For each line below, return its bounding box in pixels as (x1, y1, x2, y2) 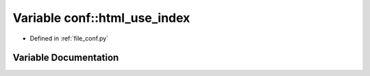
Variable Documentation (12, 52, 119, 64)
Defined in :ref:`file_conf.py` (29, 34, 109, 42)
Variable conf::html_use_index (12, 10, 190, 25)
